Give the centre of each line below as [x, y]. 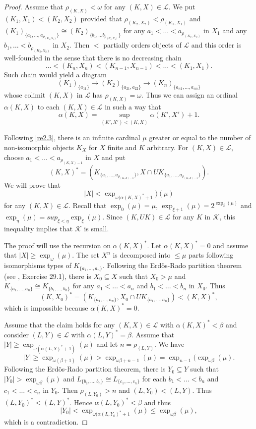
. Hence [81, 402]
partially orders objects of [142, 45]
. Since [112, 216]
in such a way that [133, 106]
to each [48, 106]
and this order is [216, 45]
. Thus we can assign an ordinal [189, 94]
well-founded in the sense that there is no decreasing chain [93, 57]
